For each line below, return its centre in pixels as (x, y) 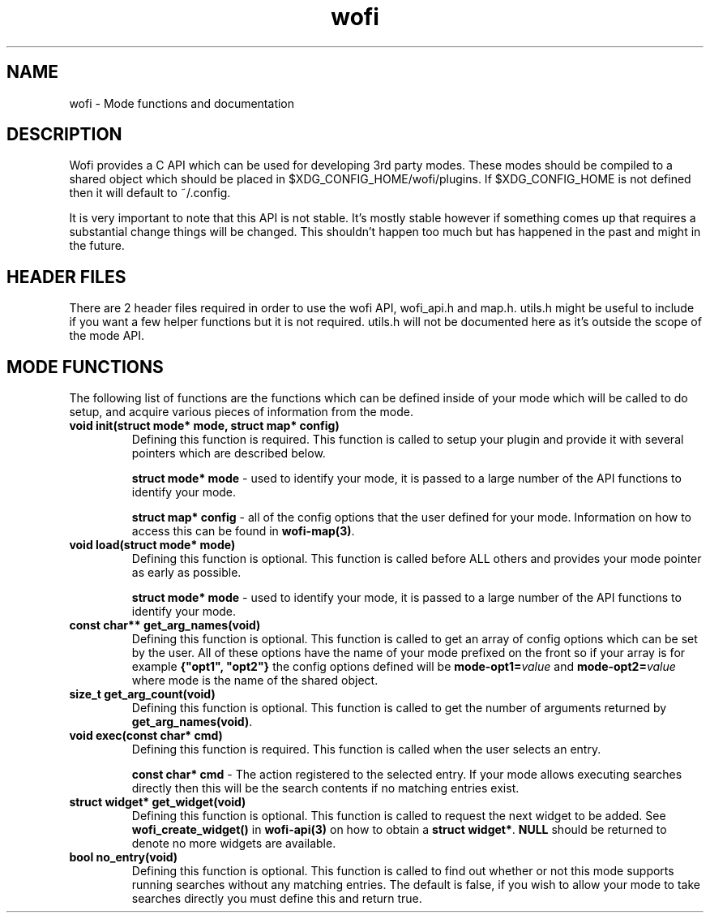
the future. (97, 246)
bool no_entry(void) (124, 857)
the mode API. (107, 336)
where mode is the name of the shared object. (255, 681)
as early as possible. (186, 573)
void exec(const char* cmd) (146, 736)
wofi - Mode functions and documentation (182, 103)
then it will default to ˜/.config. (150, 193)
